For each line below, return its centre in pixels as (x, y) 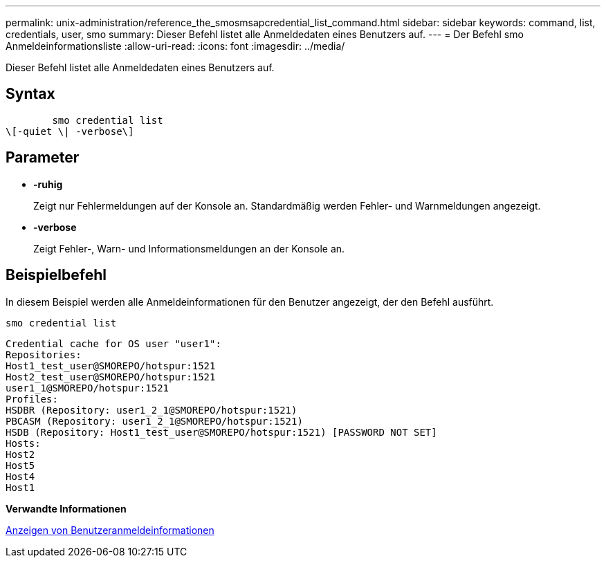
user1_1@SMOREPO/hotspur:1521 (88, 388)
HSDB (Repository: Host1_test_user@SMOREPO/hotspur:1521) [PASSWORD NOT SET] (221, 432)
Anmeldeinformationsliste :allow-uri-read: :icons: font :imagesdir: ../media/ (175, 46)
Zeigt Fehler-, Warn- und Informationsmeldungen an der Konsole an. (189, 248)
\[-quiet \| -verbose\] (70, 131)
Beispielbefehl (56, 275)
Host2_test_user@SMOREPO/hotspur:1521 (111, 377)
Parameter (43, 158)
